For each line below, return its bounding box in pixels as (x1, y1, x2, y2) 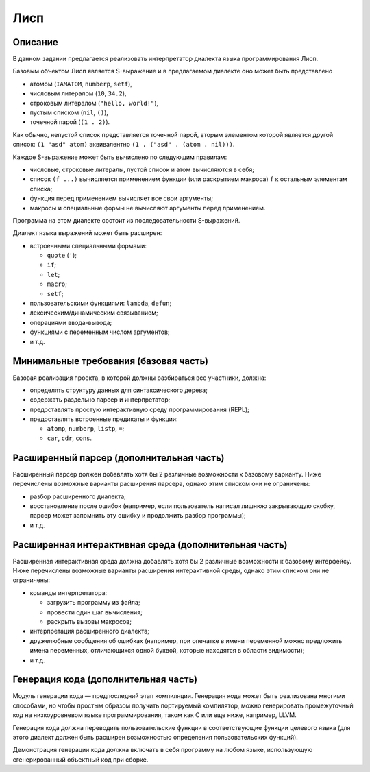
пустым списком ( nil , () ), (29, 108, 109, 117)
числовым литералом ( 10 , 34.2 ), (29, 89, 127, 97)
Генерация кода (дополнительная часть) (12, 674, 198, 686)
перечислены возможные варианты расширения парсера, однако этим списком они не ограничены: (12, 480, 310, 488)
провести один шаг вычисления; (47, 607, 143, 616)
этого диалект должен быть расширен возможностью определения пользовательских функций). (12, 734, 298, 741)
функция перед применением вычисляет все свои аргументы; (29, 194, 214, 202)
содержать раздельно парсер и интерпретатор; (29, 396, 171, 404)
